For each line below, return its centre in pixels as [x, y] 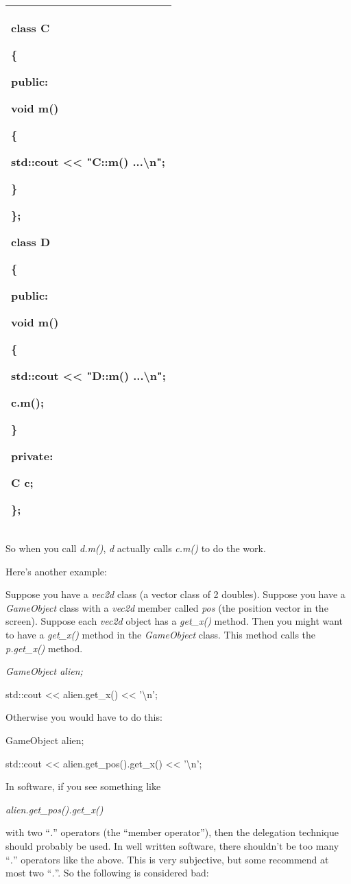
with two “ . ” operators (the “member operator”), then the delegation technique [172, 832]
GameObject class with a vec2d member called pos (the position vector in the [167, 607]
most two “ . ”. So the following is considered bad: [107, 873]
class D [31, 242]
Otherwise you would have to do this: [84, 717]
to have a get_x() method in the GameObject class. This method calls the [161, 634]
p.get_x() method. [44, 648]
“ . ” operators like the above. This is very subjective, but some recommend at [167, 859]
